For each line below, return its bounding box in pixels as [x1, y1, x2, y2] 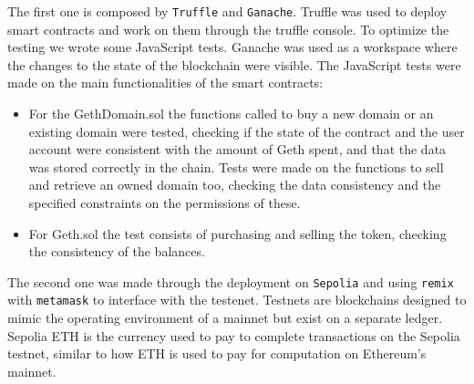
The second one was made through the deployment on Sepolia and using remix [7, 272, 454, 291]
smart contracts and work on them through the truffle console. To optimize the [7, 19, 449, 38]
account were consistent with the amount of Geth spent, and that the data [28, 140, 447, 159]
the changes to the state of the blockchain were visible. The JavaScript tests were [7, 55, 461, 74]
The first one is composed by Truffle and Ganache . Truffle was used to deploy [7, 2, 448, 20]
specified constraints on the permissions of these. [28, 193, 301, 212]
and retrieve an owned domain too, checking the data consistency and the [28, 175, 441, 194]
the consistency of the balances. [28, 242, 205, 261]
